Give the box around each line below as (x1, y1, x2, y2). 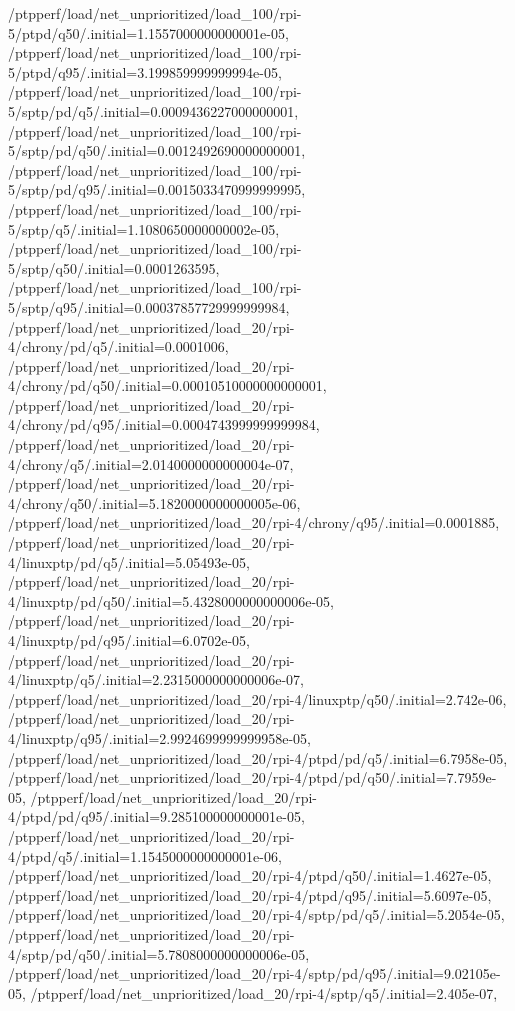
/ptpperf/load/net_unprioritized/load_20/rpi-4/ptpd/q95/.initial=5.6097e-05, (8, 884, 492, 905)
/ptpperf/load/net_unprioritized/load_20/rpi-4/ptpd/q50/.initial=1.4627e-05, (8, 865, 492, 886)
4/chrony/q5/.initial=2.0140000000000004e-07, (8, 453, 294, 474)
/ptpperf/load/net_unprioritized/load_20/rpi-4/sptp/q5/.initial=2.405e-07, (30, 982, 498, 1003)
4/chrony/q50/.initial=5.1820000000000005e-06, (8, 492, 301, 513)
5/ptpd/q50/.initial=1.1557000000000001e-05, (8, 22, 289, 43)
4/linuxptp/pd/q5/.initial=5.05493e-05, (8, 551, 250, 572)
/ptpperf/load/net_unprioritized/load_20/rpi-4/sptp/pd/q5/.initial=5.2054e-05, (8, 904, 505, 925)
